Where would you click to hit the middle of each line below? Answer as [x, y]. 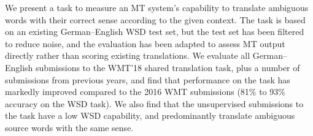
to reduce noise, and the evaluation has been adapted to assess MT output [145, 43]
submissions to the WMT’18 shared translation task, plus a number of [168, 67]
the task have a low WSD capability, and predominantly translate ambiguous [150, 115]
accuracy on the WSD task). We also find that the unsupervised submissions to [154, 103]
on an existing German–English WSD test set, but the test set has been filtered [155, 32]
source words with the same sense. [69, 127]
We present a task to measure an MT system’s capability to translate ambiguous [157, 7]
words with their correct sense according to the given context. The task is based [155, 19]
